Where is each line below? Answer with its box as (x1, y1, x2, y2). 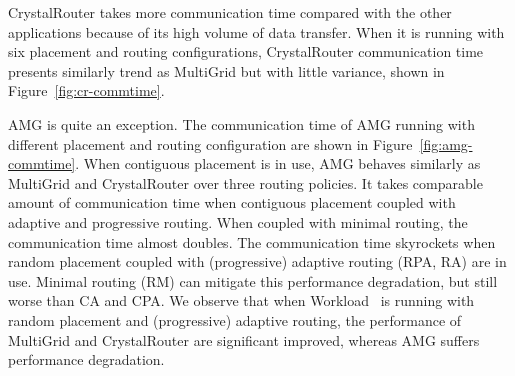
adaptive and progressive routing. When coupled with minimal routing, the (8, 211, 468, 232)
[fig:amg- (419, 133, 473, 154)
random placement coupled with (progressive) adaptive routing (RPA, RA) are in (8, 251, 507, 272)
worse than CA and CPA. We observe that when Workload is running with (8, 290, 475, 311)
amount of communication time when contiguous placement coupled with (8, 192, 456, 213)
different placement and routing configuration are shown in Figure (8, 133, 413, 154)
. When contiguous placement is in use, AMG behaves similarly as (75, 153, 481, 174)
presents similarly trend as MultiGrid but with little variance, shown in (8, 60, 445, 81)
